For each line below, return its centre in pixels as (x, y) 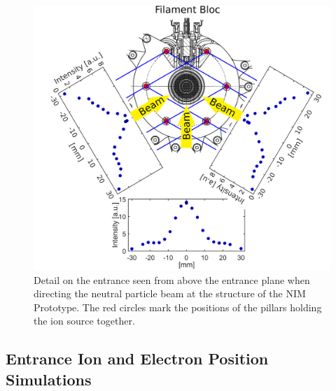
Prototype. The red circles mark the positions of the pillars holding (178, 307)
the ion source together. (84, 321)
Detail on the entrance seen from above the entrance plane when (172, 279)
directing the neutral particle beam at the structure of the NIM (170, 293)
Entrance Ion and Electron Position (137, 358)
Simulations (49, 379)
